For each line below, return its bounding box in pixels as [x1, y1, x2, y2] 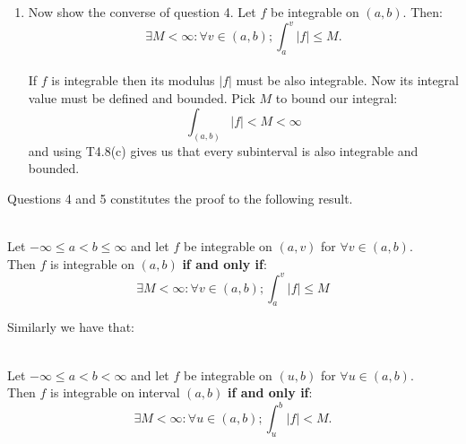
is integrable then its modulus [51, 71, 215, 90]
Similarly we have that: [7, 318, 134, 336]
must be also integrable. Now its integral [236, 71, 460, 90]
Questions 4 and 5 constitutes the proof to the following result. [7, 188, 353, 207]
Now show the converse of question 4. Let [28, 3, 256, 21]
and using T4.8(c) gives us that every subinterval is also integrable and [28, 141, 419, 160]
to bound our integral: [275, 89, 398, 108]
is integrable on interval [50, 383, 180, 402]
